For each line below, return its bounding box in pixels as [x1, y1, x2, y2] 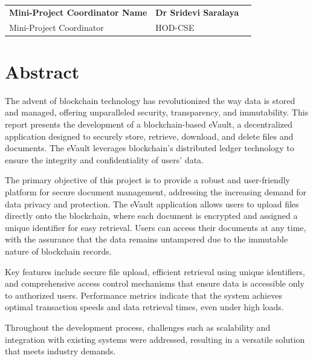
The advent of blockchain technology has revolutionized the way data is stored [5, 94, 295, 106]
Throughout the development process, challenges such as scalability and [5, 320, 271, 333]
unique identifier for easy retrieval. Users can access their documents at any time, [5, 221, 306, 233]
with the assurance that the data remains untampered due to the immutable [5, 233, 288, 246]
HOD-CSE [155, 21, 195, 33]
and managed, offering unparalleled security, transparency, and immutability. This [5, 106, 309, 119]
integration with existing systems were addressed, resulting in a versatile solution [5, 333, 305, 345]
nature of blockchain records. [5, 244, 112, 257]
